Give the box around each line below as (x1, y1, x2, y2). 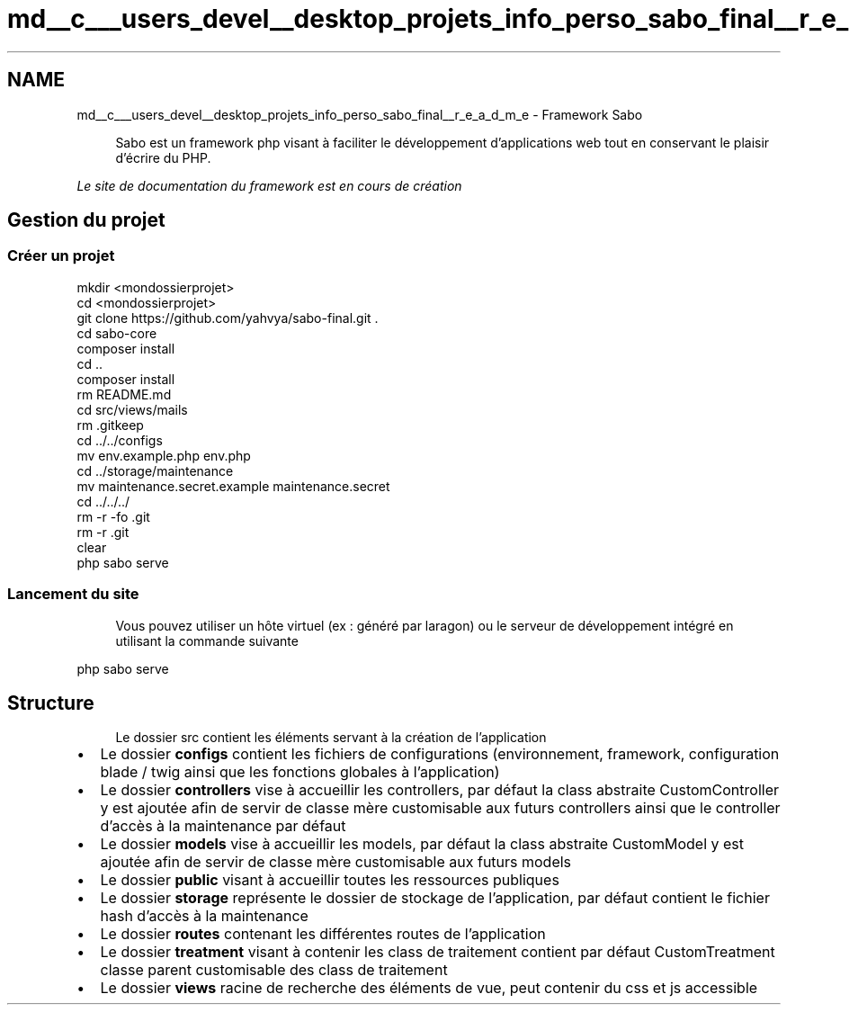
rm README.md (76, 386, 172, 402)
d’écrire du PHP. (115, 149, 211, 166)
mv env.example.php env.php (76, 447, 251, 463)
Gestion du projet (7, 209, 165, 232)
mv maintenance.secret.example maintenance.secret (76, 478, 390, 494)
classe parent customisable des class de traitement (100, 961, 448, 980)
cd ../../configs (76, 432, 163, 448)
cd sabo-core (76, 325, 157, 341)
